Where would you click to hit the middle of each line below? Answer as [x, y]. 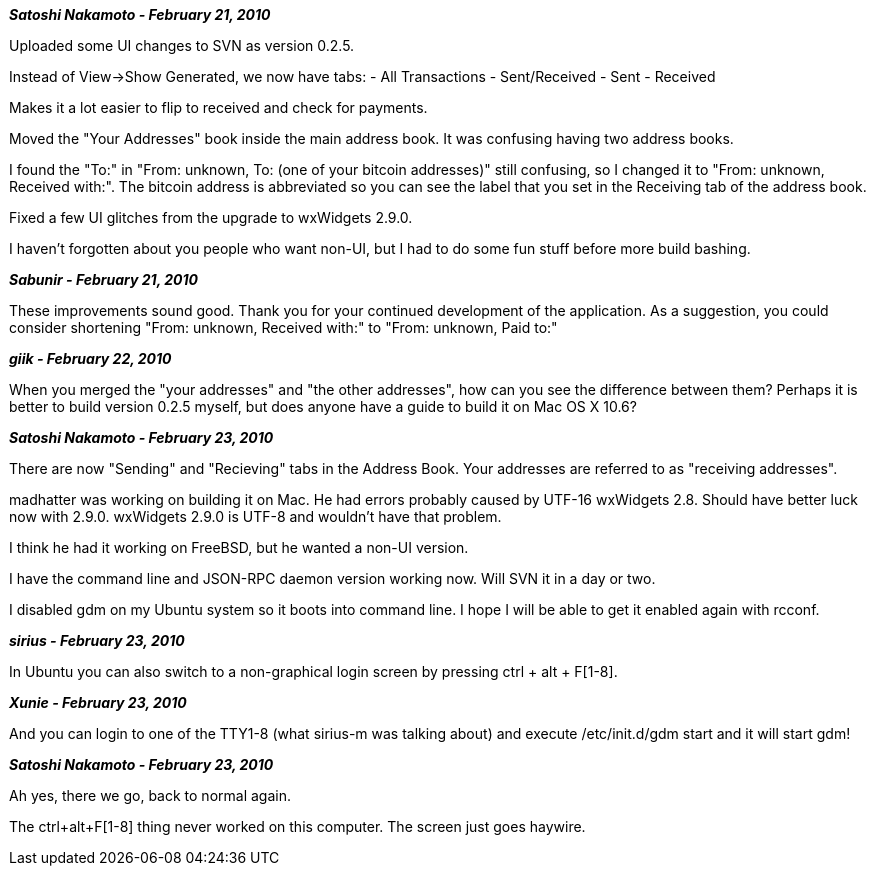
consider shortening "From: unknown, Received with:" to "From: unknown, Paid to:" [283, 327]
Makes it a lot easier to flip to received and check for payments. [218, 107]
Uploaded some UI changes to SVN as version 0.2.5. [182, 45]
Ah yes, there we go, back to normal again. [150, 795]
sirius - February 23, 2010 [97, 640]
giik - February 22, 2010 [90, 358]
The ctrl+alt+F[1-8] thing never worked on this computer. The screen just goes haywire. [297, 826]
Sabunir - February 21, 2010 [103, 279]
